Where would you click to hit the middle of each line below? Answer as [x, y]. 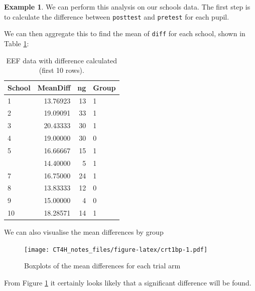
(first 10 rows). [61, 70]
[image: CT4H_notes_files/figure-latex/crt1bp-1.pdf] [116, 250]
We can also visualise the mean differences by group [84, 232]
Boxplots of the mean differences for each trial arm [102, 266]
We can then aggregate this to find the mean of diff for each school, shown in [125, 33]
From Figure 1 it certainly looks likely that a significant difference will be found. [128, 283]
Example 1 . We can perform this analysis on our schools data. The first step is [127, 7]
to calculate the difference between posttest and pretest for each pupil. [117, 16]
